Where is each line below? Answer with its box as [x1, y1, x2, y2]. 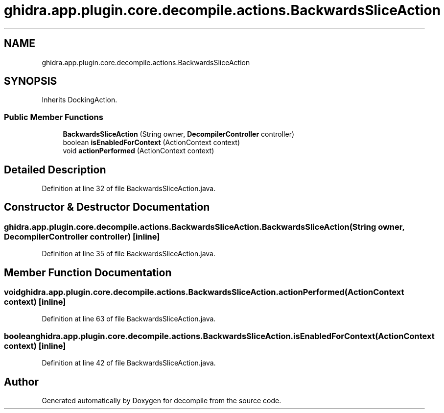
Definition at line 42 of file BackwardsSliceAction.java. [42, 359, 216, 367]
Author [4, 375, 39, 388]
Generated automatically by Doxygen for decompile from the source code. [42, 396, 281, 405]
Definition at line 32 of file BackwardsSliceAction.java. [42, 184, 216, 193]
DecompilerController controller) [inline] [4, 231, 160, 242]
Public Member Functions [4, 112, 103, 122]
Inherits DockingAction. [42, 96, 117, 104]
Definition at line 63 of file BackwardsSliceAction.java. [42, 315, 216, 323]
